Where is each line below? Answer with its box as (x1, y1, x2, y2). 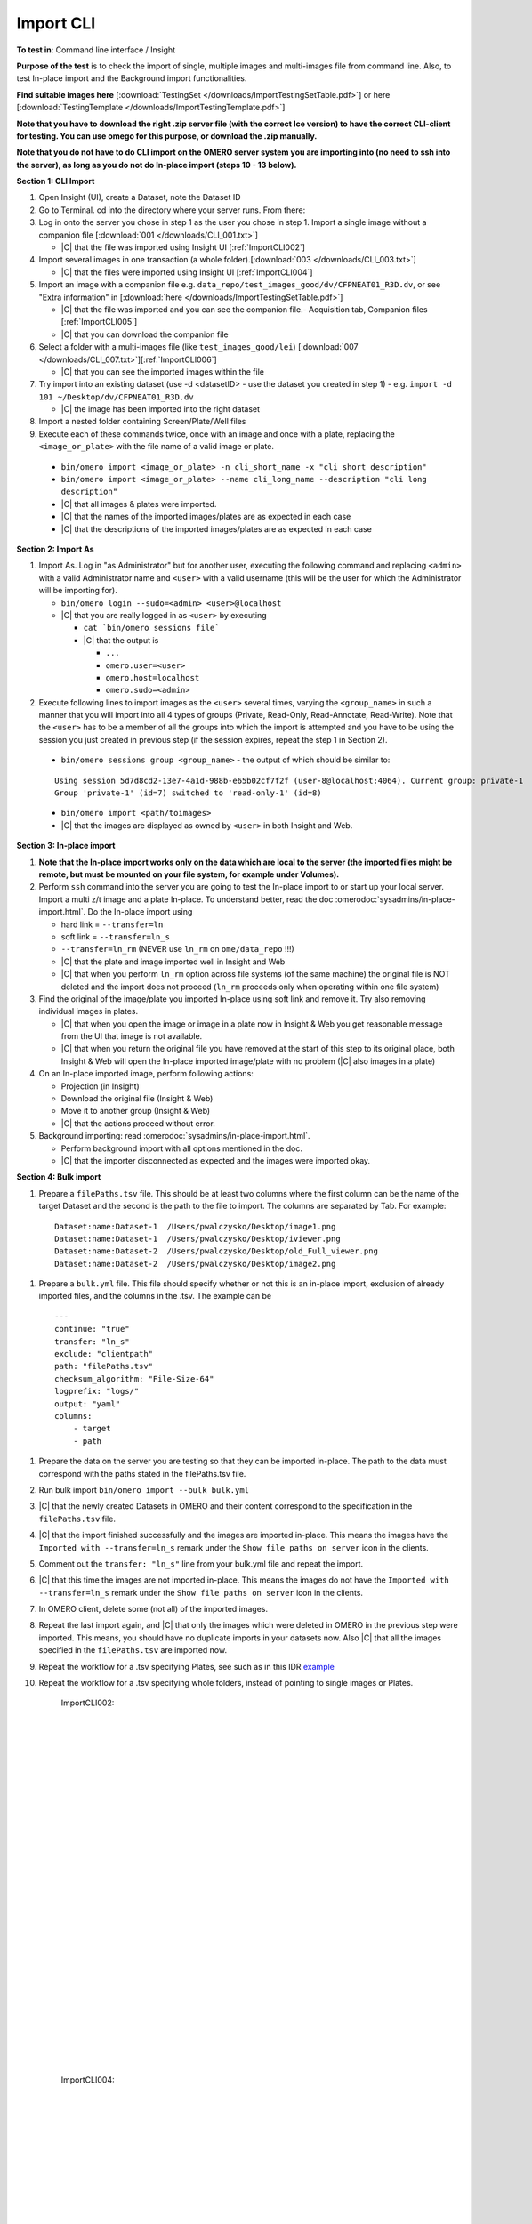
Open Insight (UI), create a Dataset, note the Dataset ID (38, 192, 241, 203)
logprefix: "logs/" (54, 1386, 140, 1397)
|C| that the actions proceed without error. (60, 1117, 215, 1129)
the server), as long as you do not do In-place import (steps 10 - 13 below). (16, 159, 297, 170)
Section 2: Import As (16, 544, 94, 554)
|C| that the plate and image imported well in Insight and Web (60, 956, 286, 967)
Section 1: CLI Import (16, 176, 95, 187)
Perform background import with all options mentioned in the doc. (60, 1143, 302, 1154)
